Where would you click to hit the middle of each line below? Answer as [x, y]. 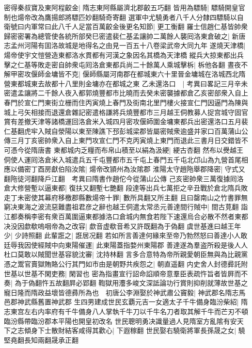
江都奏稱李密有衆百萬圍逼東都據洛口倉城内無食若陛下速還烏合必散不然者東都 [126, 216]
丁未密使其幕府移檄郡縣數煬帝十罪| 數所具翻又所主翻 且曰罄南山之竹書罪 [126, 197]
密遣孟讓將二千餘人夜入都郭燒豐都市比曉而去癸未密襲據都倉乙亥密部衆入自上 [126, 93]
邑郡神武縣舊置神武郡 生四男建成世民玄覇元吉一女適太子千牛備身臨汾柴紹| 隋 [126, 302]
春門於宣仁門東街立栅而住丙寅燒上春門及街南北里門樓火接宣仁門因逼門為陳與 [126, 102]
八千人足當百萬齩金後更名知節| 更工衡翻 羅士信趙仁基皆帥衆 [153, 26]
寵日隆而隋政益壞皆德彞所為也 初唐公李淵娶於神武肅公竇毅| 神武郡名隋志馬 [125, 292]
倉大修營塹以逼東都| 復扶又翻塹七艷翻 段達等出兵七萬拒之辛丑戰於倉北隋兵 [123, 188]
